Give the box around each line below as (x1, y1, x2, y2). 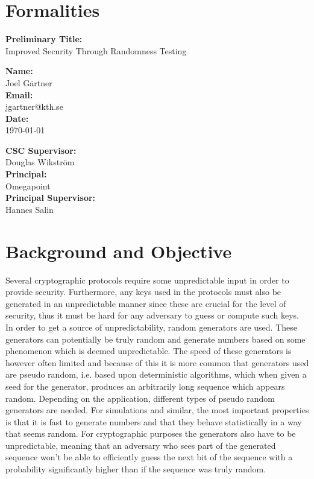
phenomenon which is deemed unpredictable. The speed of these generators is (5, 344, 292, 357)
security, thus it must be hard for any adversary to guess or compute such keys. (5, 309, 299, 322)
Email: (5, 88, 33, 101)
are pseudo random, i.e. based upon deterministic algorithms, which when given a (5, 368, 307, 381)
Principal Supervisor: (5, 191, 96, 204)
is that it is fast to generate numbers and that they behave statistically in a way (5, 415, 302, 428)
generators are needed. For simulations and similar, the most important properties (5, 404, 309, 416)
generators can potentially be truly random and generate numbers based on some (5, 332, 306, 345)
